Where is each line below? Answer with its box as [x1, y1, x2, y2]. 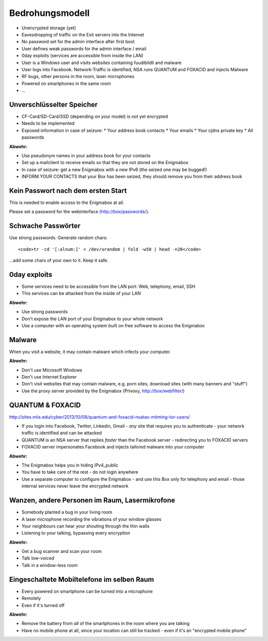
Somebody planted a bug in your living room [21, 509, 113, 515]
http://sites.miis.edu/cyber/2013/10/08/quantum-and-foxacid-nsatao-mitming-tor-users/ [9, 414, 191, 420]
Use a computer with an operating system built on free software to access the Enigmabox [21, 322, 205, 328]
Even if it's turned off [21, 602, 65, 608]
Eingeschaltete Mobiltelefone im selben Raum [9, 575, 154, 584]
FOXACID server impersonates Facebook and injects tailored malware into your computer [21, 444, 204, 450]
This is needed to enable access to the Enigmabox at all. [9, 199, 125, 205]
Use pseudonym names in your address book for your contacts [21, 152, 151, 159]
